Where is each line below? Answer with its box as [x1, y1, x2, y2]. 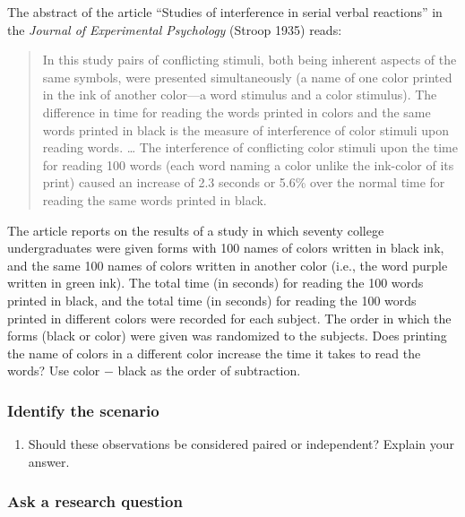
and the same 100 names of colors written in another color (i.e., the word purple [7, 255, 448, 274]
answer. [28, 452, 70, 470]
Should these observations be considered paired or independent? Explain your [28, 435, 454, 453]
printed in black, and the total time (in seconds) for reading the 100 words [7, 290, 417, 309]
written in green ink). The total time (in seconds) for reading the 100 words [7, 273, 424, 292]
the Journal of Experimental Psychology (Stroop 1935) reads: [7, 20, 342, 39]
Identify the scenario [7, 399, 159, 421]
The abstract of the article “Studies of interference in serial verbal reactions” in [7, 3, 443, 21]
